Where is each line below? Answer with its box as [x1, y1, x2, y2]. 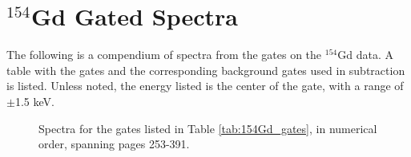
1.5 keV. [14, 92, 54, 109]
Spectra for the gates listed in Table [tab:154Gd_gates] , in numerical [38, 120, 377, 136]
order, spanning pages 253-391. [38, 135, 190, 152]
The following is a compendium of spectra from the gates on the [6, 46, 322, 63]
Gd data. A [337, 46, 393, 63]
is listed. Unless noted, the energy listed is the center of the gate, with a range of [6, 77, 404, 94]
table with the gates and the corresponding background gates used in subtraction [6, 61, 405, 78]
